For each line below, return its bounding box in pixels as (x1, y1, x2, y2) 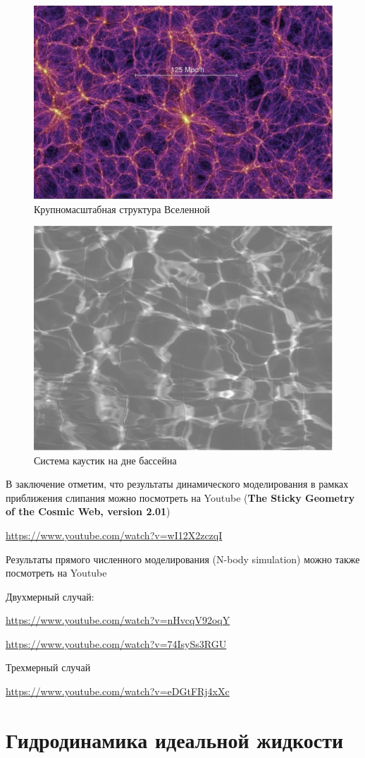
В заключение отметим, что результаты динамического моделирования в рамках (6, 476, 349, 491)
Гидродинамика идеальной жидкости (6, 725, 344, 754)
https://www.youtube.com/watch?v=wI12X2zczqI (6, 527, 223, 542)
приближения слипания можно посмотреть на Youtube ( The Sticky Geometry (6, 490, 355, 505)
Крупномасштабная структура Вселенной (34, 201, 210, 216)
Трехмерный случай (6, 660, 91, 675)
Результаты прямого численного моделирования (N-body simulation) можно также (6, 551, 360, 566)
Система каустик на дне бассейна (34, 452, 177, 467)
